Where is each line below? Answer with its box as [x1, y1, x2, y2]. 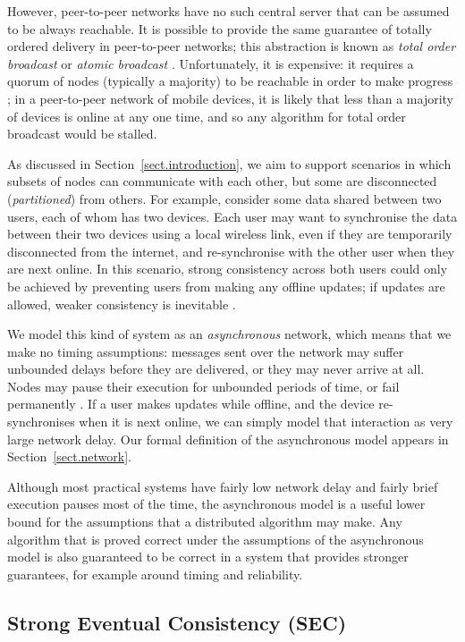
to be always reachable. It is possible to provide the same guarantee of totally [7, 19, 432, 38]
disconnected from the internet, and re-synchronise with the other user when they [7, 241, 455, 260]
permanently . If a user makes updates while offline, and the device [7, 394, 375, 413]
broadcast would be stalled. [7, 124, 157, 143]
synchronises [7, 412, 75, 431]
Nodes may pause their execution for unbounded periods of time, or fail [7, 376, 400, 395]
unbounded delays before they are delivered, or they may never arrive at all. [7, 359, 425, 378]
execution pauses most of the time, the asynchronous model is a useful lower [7, 494, 426, 513]
